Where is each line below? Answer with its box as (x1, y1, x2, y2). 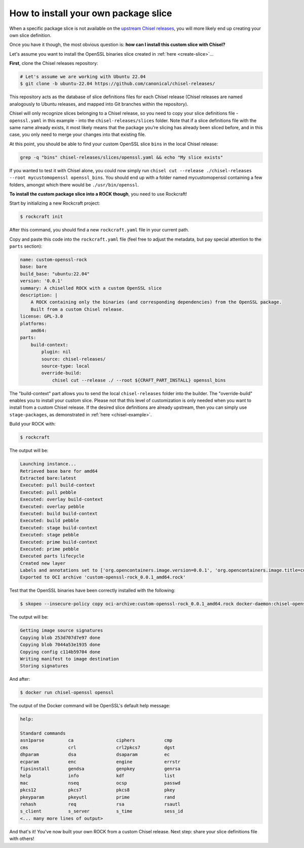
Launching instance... (20, 461, 77, 467)
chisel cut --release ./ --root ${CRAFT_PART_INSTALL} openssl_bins (52, 377, 226, 383)
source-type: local (41, 363, 90, 369)
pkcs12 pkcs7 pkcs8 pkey (20, 787, 175, 793)
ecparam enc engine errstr (20, 759, 181, 764)
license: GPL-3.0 (20, 314, 63, 319)
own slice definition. (9, 32, 52, 38)
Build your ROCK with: (9, 421, 56, 427)
